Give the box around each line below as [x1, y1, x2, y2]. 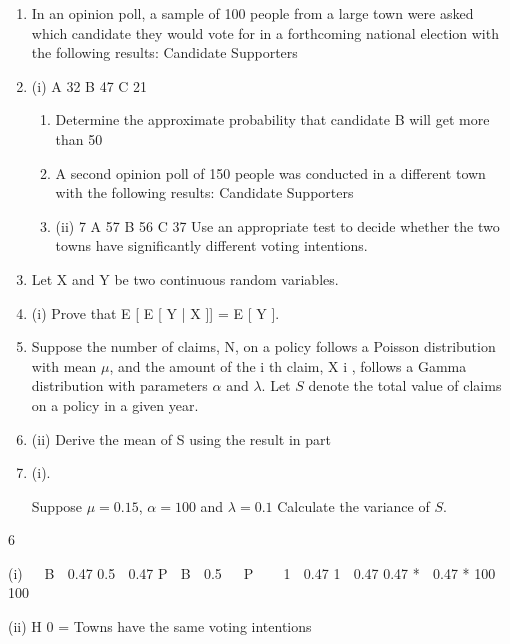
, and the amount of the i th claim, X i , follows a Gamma [109, 355, 467, 376]
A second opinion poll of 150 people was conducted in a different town [55, 162, 486, 183]
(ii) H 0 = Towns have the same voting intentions [8, 616, 312, 637]
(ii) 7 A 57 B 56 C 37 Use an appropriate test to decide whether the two [55, 215, 500, 236]
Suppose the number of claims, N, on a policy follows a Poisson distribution [31, 336, 496, 357]
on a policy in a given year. [31, 394, 199, 415]
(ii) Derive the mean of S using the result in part [31, 428, 331, 449]
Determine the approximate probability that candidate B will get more [55, 109, 490, 130]
